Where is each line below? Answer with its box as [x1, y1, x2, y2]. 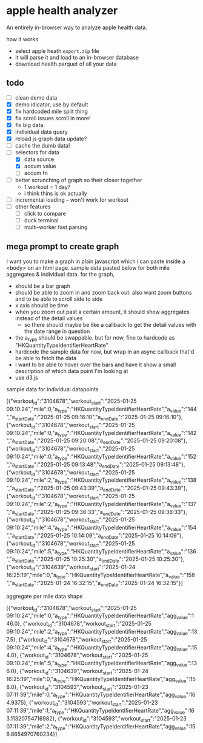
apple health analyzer [6, 4, 118, 18]
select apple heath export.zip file [15, 47, 99, 55]
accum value [24, 162, 56, 170]
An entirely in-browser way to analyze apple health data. [6, 24, 147, 31]
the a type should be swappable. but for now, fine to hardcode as [15, 334, 175, 343]
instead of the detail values [15, 314, 83, 322]
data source [24, 156, 55, 163]
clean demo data [15, 94, 58, 101]
